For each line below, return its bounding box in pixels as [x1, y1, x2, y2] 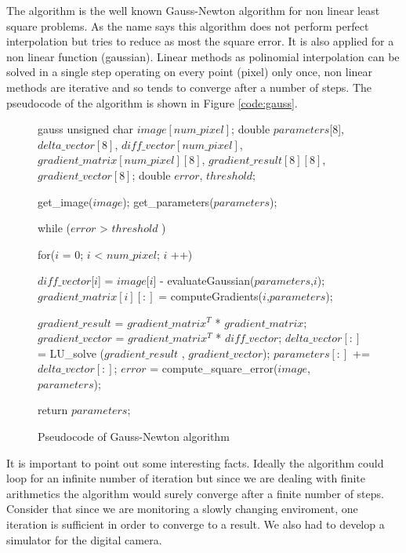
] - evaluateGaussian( [153, 272, 255, 289]
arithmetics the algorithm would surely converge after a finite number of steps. [6, 485, 384, 501]
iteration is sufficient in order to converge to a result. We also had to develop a [6, 516, 385, 533]
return [38, 402, 68, 418]
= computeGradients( [158, 287, 263, 304]
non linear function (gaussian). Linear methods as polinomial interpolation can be [6, 48, 400, 64]
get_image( [38, 193, 93, 209]
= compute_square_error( [150, 360, 278, 377]
